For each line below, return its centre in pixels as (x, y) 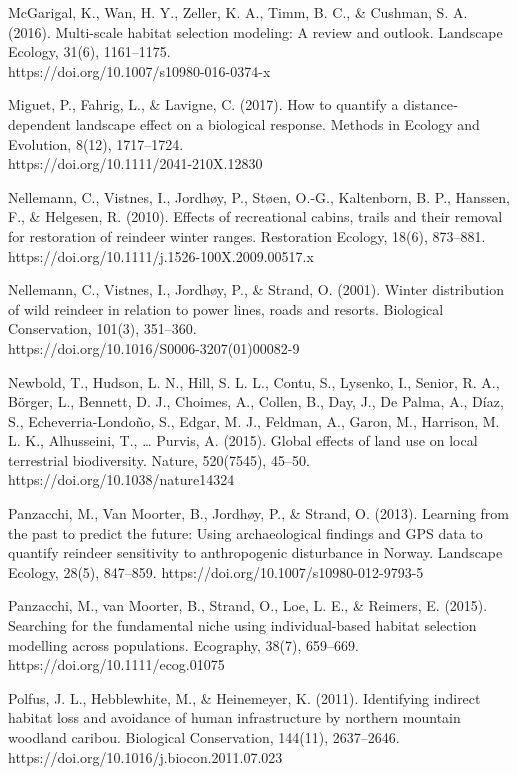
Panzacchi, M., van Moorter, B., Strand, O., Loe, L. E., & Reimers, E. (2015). (248, 605)
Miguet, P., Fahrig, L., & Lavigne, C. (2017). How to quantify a (203, 104)
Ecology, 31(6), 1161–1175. (89, 51)
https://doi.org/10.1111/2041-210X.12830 (135, 163)
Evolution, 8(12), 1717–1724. (96, 143)
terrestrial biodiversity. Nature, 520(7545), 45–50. (159, 459)
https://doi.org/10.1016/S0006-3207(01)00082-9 (154, 347)
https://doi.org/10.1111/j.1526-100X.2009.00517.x (161, 255)
